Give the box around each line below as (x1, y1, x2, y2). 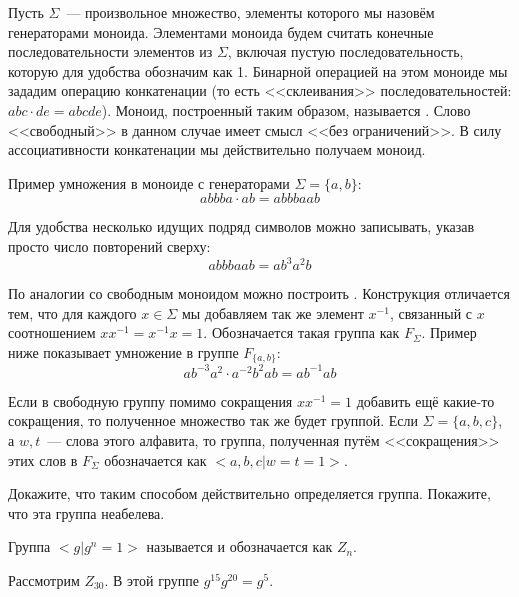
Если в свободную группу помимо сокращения (8, 390, 293, 411)
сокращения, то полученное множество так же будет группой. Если (8, 410, 418, 431)
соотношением (8, 322, 96, 343)
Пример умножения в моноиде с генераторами (8, 172, 290, 193)
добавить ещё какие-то (356, 390, 495, 411)
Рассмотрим (8, 569, 80, 590)
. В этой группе (104, 569, 199, 590)
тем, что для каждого (8, 302, 137, 323)
